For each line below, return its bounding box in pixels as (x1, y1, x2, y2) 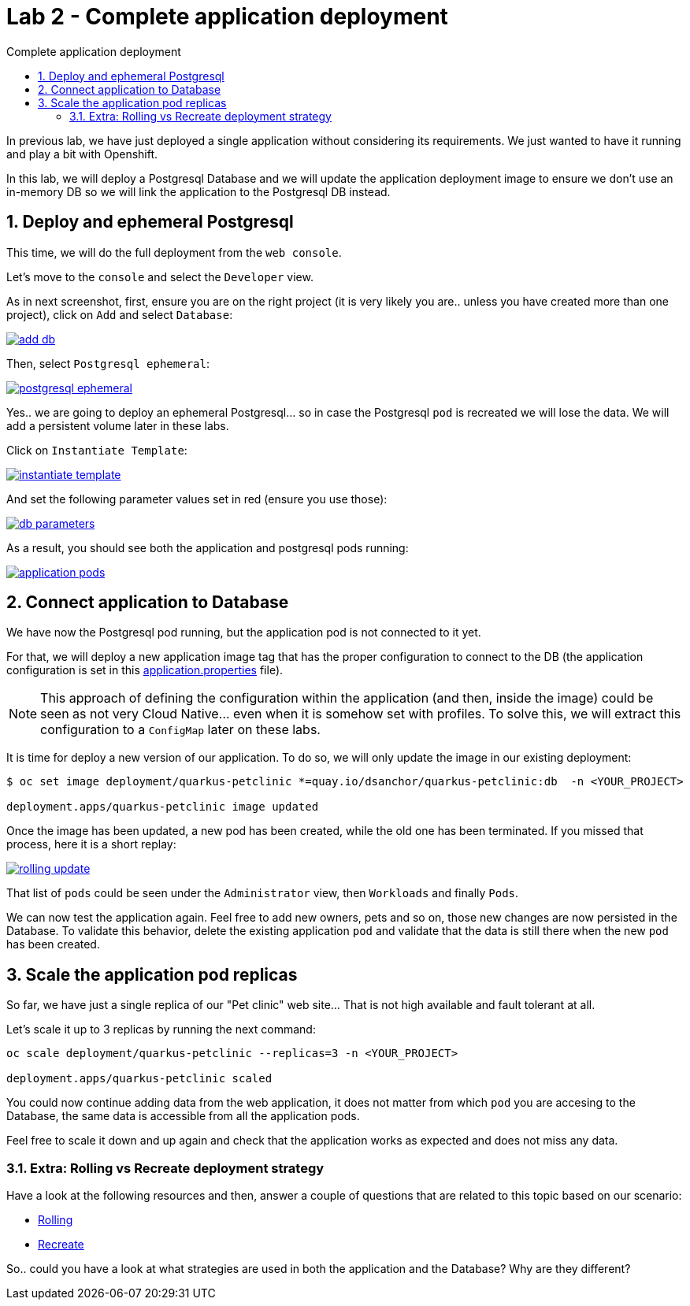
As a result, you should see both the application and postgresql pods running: (6, 540, 409, 555)
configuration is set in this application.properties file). (6, 663, 284, 677)
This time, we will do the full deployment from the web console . (6, 245, 342, 259)
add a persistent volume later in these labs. (6, 418, 229, 432)
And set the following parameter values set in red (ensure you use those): (6, 492, 388, 506)
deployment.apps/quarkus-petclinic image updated (6, 800, 319, 814)
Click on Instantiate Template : (6, 443, 187, 457)
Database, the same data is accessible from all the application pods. (6, 1109, 360, 1123)
